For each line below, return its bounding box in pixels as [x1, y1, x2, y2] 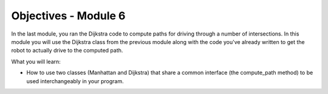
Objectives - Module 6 [11, 9, 126, 22]
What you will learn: [11, 58, 61, 65]
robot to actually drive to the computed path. [11, 47, 123, 54]
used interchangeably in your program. [26, 77, 124, 84]
